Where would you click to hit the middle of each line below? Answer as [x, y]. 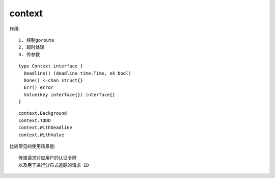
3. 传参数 [29, 54]
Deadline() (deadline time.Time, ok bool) [78, 73]
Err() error [38, 87]
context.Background [43, 113]
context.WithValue [42, 135]
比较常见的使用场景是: [33, 146]
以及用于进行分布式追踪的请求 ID [54, 165]
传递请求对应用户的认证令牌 [47, 158]
